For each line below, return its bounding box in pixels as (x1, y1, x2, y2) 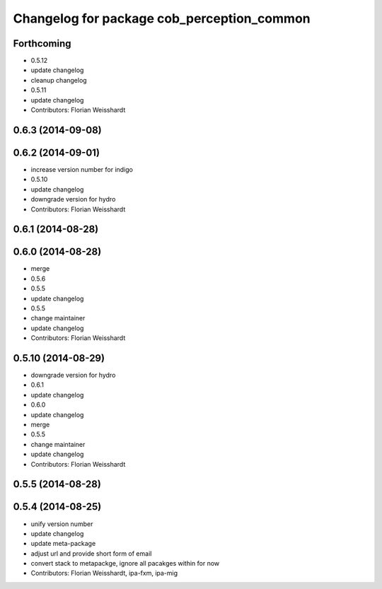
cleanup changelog (30, 76, 88, 84)
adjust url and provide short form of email (30, 549, 152, 558)
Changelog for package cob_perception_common (13, 11, 311, 26)
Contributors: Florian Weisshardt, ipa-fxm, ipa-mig (30, 569, 178, 578)
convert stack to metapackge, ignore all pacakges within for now (30, 559, 220, 568)
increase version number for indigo (30, 165, 134, 173)
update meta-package (30, 540, 96, 548)
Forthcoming (13, 37, 71, 49)
